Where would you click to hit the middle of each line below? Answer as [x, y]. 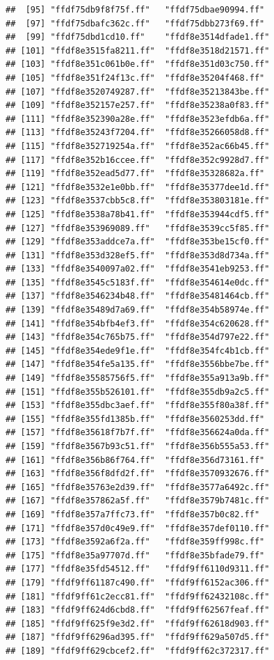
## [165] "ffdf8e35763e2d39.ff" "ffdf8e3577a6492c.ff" [138, 487]
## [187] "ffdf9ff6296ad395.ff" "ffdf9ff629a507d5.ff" [138, 637]
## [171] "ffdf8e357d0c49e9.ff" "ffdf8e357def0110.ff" [138, 528]
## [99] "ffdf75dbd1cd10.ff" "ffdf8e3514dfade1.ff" [138, 37]
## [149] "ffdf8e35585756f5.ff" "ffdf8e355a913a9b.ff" [138, 378]
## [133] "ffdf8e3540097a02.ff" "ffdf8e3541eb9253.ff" [138, 269]
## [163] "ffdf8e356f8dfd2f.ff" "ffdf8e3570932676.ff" [138, 474]
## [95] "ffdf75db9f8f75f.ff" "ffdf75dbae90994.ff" [135, 10]
